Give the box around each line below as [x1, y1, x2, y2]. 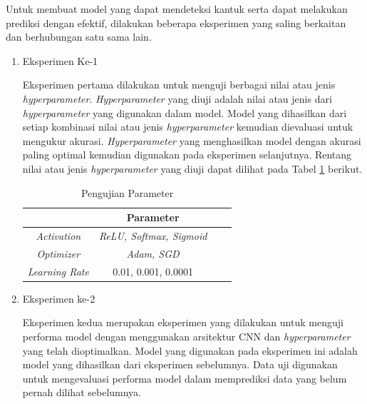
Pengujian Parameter [81, 185, 174, 200]
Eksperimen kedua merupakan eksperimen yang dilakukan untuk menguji [22, 315, 343, 330]
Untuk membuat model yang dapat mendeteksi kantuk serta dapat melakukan [6, 1, 348, 16]
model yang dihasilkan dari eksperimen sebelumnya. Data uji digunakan [22, 357, 338, 372]
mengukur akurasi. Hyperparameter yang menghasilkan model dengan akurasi [22, 133, 361, 148]
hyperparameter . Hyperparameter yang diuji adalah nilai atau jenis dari [22, 91, 332, 106]
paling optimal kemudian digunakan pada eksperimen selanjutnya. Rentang [22, 147, 352, 162]
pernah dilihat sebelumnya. [22, 385, 142, 400]
